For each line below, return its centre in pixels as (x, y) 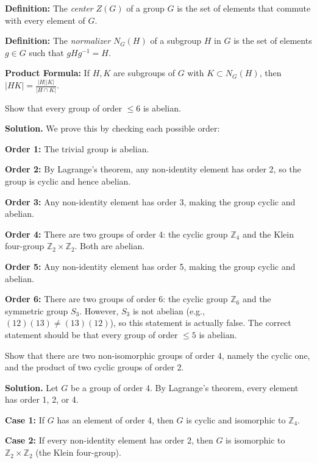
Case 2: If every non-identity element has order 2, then (109, 440)
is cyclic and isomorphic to (236, 419)
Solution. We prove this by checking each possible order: (112, 128)
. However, (99, 310)
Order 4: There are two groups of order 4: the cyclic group (116, 234)
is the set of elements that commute (244, 8)
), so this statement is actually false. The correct (201, 323)
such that (46, 52)
